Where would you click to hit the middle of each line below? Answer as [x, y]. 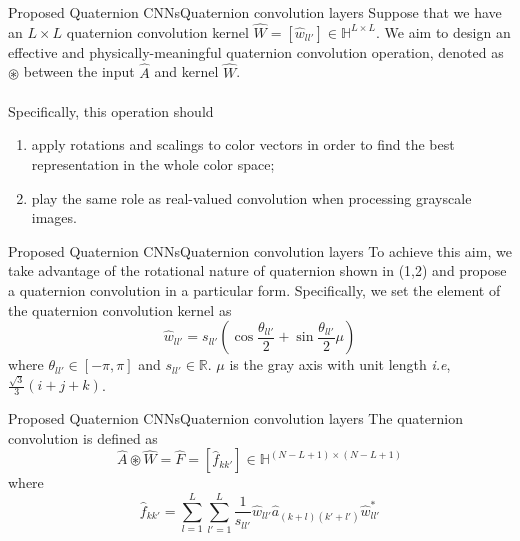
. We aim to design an [443, 31]
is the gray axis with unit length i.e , [340, 364]
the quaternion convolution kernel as [120, 309]
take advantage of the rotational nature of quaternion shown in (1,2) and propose [257, 270]
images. [54, 217]
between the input [79, 71]
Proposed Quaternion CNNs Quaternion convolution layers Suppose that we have [255, 12]
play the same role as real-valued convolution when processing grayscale [251, 197]
